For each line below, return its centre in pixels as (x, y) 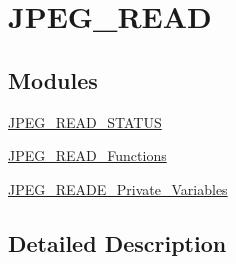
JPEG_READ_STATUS (85, 121)
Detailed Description (117, 242)
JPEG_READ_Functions (87, 155)
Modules (53, 79)
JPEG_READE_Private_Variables (118, 188)
